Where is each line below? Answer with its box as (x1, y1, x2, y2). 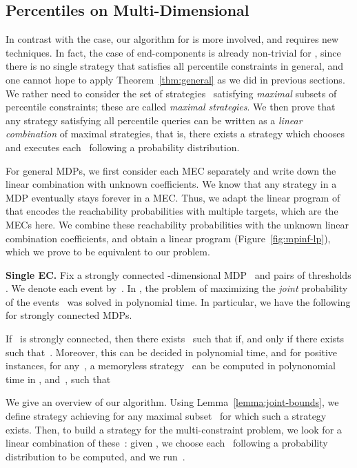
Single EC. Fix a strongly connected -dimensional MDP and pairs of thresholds (6, 267, 351, 282)
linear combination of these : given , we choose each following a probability (6, 436, 328, 450)
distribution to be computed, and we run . (6, 449, 185, 463)
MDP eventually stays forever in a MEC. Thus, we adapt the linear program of (6, 190, 340, 204)
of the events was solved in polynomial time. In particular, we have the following (6, 294, 351, 309)
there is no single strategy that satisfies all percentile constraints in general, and (6, 59, 344, 73)
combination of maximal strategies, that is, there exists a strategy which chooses (6, 126, 345, 141)
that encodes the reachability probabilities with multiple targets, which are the (6, 204, 338, 218)
